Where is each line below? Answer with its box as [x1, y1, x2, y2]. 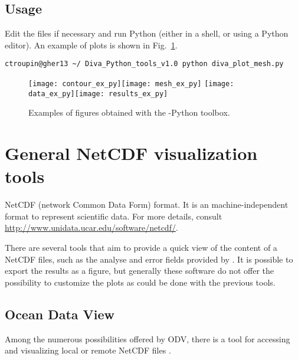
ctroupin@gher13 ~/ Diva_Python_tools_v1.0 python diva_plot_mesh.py [5, 60, 284, 68]
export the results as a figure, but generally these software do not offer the [5, 264, 274, 277]
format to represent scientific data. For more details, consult [5, 210, 222, 222]
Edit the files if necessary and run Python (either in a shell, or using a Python [5, 27, 289, 40]
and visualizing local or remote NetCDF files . [5, 344, 171, 356]
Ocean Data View [5, 305, 115, 323]
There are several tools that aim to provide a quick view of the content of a [5, 241, 277, 254]
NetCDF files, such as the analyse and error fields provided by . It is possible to [5, 253, 293, 265]
